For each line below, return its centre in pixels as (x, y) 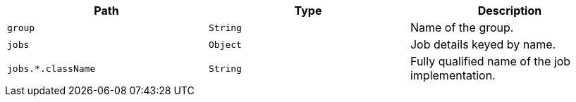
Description (510, 11)
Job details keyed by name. (483, 44)
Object (225, 44)
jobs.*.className (51, 68)
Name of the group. (462, 27)
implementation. (453, 75)
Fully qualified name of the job (490, 61)
